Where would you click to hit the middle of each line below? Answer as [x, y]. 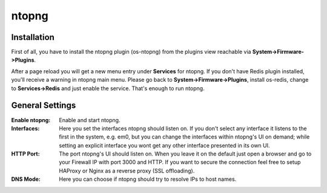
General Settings [44, 106]
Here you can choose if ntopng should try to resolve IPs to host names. [148, 179]
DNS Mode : [26, 179]
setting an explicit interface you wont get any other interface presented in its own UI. [164, 145]
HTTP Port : [25, 154]
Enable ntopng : [31, 120]
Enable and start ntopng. [90, 120]
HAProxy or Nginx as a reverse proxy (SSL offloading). [127, 171]
